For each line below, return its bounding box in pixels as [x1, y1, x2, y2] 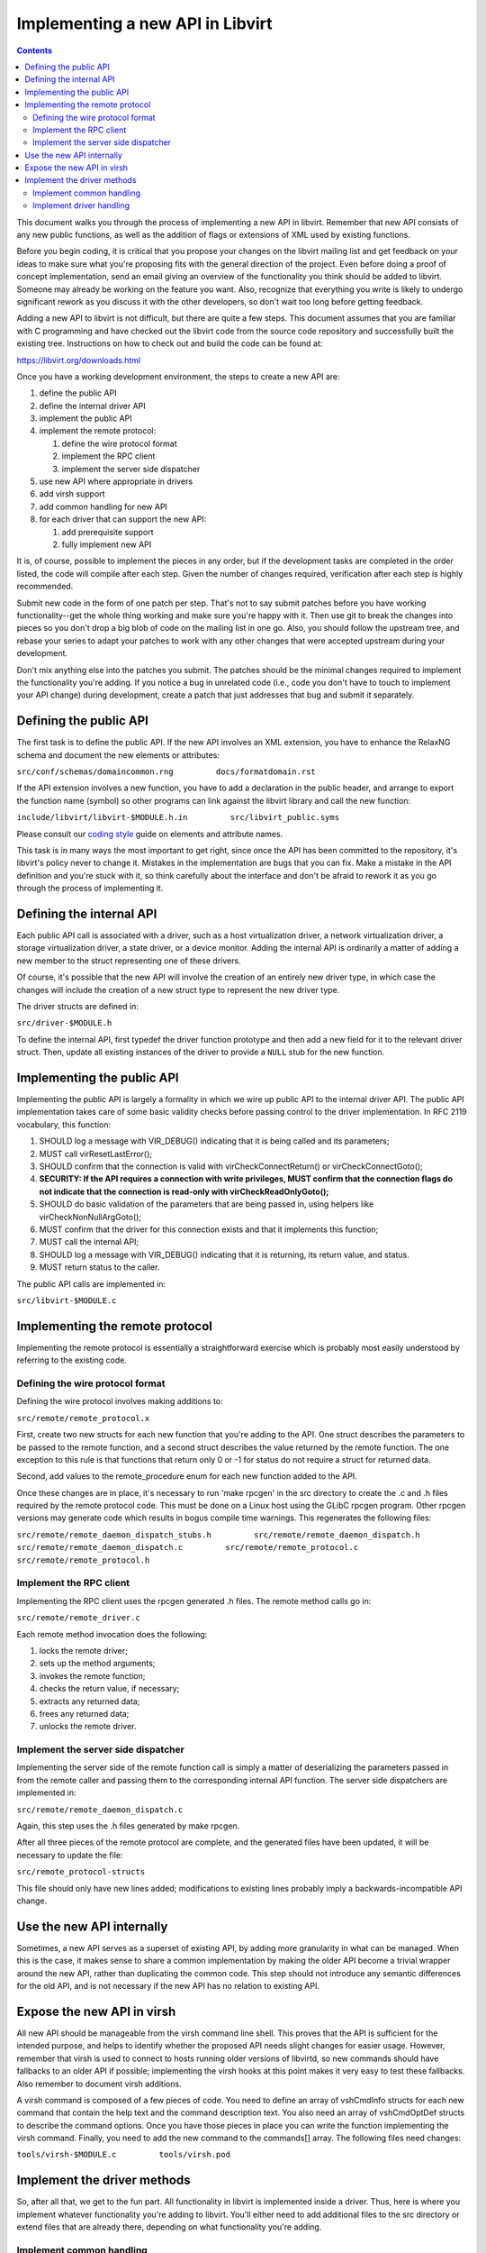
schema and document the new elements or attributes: [16, 749, 220, 761]
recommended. [16, 581, 74, 592]
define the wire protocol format [61, 438, 177, 449]
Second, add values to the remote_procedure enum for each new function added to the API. [16, 1471, 357, 1482]
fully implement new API [61, 539, 152, 550]
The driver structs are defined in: [16, 1000, 139, 1011]
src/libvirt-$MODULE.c [16, 1295, 117, 1306]
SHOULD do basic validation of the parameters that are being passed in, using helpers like [39, 1199, 374, 1209]
